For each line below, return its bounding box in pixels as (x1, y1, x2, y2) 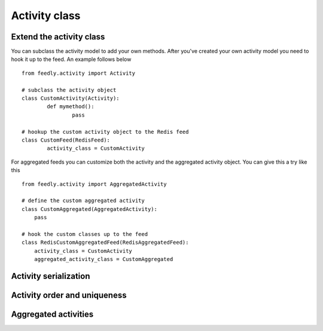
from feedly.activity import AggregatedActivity (22, 180, 167, 188)
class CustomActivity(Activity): (22, 95, 120, 102)
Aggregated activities (11, 309, 94, 319)
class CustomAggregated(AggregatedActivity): (22, 206, 158, 212)
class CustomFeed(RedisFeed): (22, 136, 111, 143)
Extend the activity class (11, 32, 105, 42)
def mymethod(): (47, 103, 95, 110)
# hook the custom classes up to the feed (22, 231, 148, 237)
